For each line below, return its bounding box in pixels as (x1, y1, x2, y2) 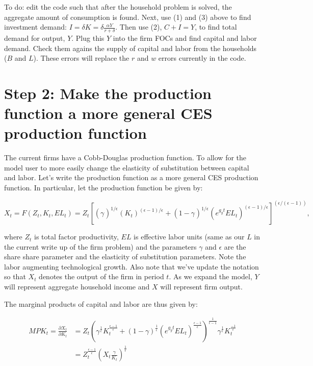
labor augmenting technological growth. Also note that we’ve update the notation (4, 261, 259, 272)
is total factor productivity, (34, 231, 119, 242)
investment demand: (4, 21, 67, 32)
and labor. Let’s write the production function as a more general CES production (4, 172, 258, 183)
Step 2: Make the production (4, 82, 212, 103)
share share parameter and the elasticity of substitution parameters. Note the (4, 251, 246, 262)
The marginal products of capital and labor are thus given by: (4, 298, 198, 309)
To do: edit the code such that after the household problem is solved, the (4, 2, 232, 12)
